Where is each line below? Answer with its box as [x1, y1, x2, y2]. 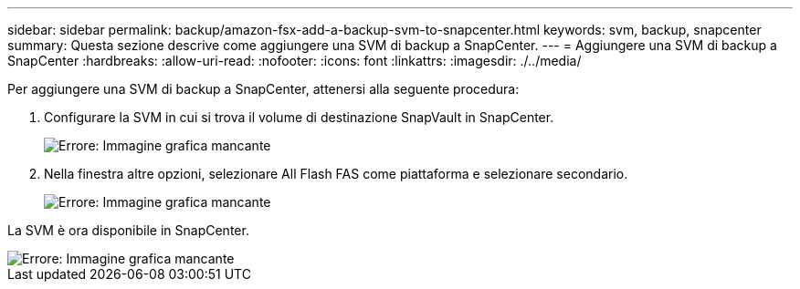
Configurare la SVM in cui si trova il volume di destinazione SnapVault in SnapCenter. [44, 109, 554, 125]
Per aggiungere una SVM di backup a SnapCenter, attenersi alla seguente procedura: [7, 81, 520, 97]
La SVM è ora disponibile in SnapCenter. [7, 222, 249, 238]
